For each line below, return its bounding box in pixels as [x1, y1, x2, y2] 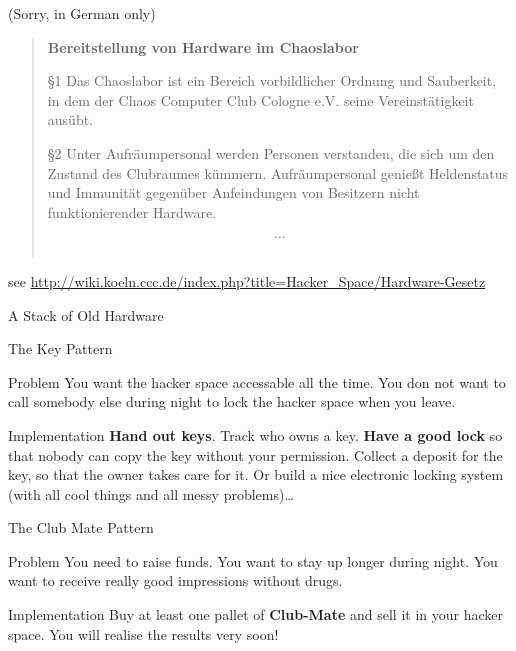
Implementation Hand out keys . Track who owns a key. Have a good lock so [8, 424, 503, 445]
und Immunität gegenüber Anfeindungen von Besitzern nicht [47, 182, 420, 203]
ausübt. [47, 109, 94, 130]
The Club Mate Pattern [8, 517, 154, 538]
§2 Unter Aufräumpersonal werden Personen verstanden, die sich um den [47, 142, 495, 163]
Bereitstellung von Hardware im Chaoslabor [47, 36, 359, 57]
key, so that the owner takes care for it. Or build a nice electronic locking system [8, 464, 504, 485]
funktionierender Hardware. [47, 201, 216, 222]
